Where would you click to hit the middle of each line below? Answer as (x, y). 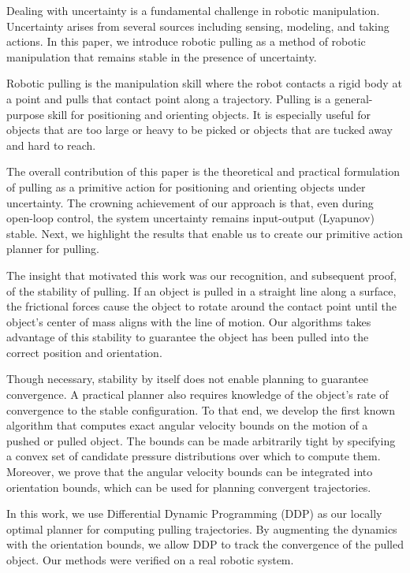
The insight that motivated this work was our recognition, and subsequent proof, (201, 275)
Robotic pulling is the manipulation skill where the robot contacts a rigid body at (204, 83)
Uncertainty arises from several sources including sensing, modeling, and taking (198, 26)
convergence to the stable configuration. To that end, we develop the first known (201, 409)
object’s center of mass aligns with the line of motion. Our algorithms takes (189, 321)
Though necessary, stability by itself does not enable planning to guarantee (187, 379)
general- (354, 98)
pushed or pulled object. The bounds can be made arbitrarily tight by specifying (201, 440)
